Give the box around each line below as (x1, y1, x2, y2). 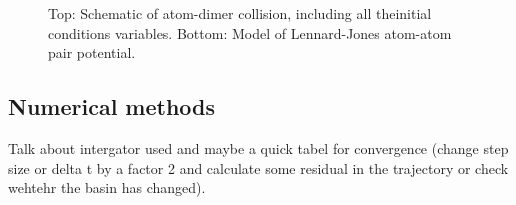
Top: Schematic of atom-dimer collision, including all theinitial (48, 3, 432, 23)
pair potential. (48, 42, 136, 63)
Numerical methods (8, 91, 216, 122)
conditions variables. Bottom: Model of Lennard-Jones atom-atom (48, 22, 452, 43)
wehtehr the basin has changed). (8, 177, 206, 198)
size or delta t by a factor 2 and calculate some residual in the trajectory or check (8, 157, 509, 178)
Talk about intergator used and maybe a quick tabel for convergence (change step (8, 137, 509, 158)
